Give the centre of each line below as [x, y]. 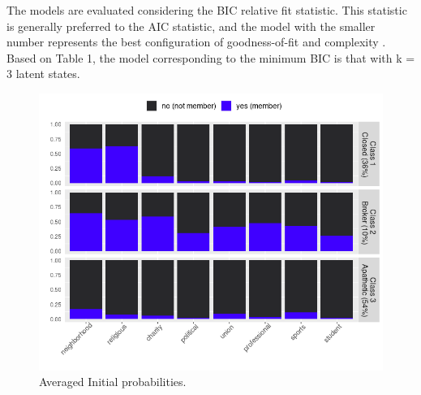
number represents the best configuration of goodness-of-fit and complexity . [196, 42]
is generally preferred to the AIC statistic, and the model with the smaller [191, 26]
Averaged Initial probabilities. [113, 382]
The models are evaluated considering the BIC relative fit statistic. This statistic [207, 10]
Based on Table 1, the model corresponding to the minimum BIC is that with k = [211, 57]
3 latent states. [43, 74]
